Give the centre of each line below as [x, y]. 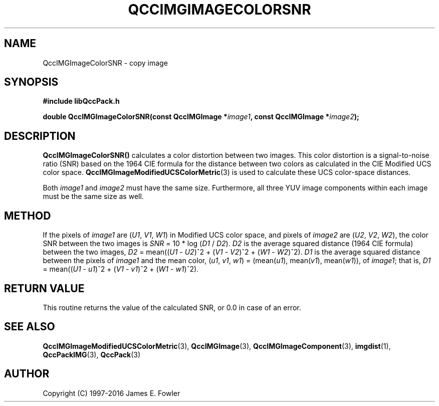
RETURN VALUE [44, 288]
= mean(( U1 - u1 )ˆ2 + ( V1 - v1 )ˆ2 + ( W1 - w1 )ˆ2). [121, 269]
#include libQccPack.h [81, 101]
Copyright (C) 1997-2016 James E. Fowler [112, 393]
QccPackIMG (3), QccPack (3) [92, 354]
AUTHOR [27, 374]
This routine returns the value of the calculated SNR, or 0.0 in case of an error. [172, 307]
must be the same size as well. [93, 196]
